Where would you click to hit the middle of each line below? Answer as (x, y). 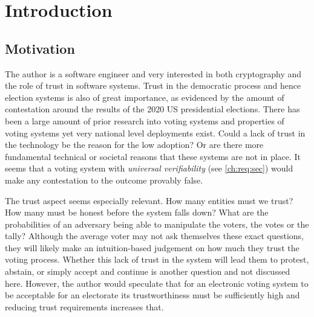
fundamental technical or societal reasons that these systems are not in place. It (153, 156)
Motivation (40, 48)
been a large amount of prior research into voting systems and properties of (145, 120)
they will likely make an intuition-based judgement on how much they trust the (152, 247)
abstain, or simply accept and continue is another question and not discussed (148, 271)
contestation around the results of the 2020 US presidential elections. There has (152, 109)
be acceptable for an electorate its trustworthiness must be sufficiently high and (152, 295)
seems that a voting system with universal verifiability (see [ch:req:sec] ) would (149, 168)
